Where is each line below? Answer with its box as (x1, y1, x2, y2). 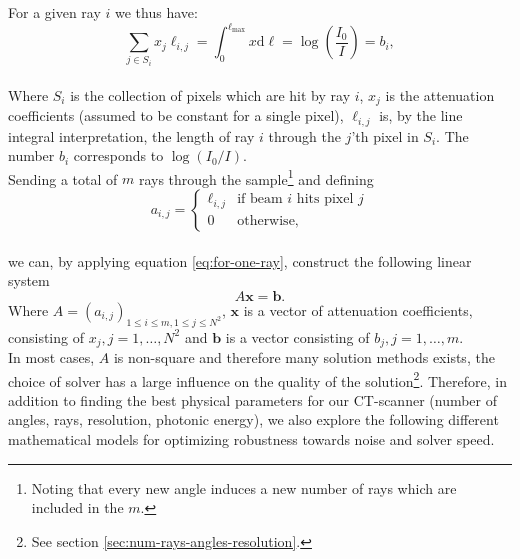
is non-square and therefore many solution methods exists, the (113, 347, 495, 368)
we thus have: (115, 2, 198, 22)
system (8, 270, 50, 291)
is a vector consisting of (225, 326, 370, 347)
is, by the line (379, 105, 463, 126)
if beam (237, 192, 283, 207)
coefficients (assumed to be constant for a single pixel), (8, 105, 344, 126)
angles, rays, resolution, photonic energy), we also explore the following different (8, 409, 499, 430)
